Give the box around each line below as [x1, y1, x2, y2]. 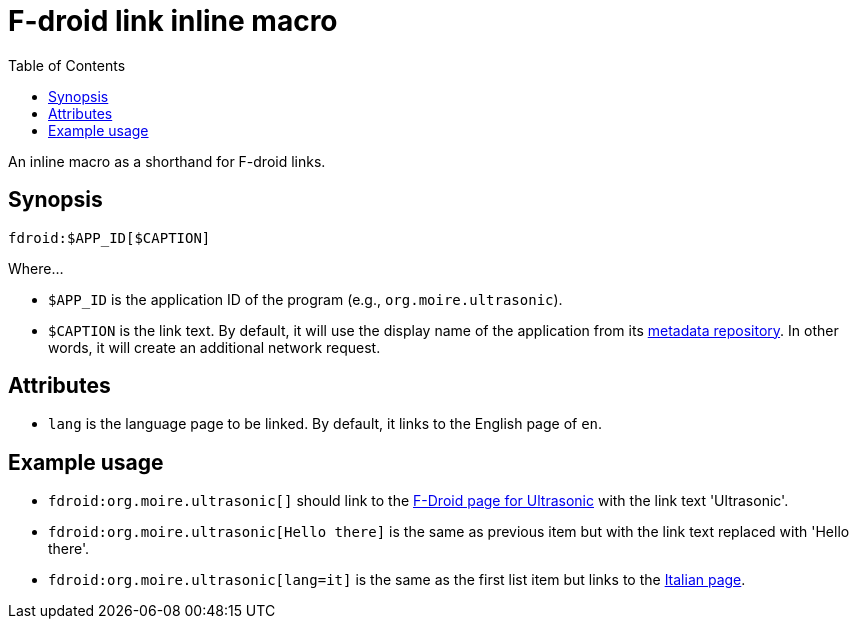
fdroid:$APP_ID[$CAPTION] [8, 229, 211, 246]
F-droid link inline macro [8, 4, 338, 38]
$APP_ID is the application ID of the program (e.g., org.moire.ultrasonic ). [48, 290, 563, 308]
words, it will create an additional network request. [48, 338, 381, 356]
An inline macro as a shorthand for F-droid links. [8, 152, 326, 170]
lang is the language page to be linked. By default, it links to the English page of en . [48, 415, 603, 433]
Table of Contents [8, 56, 126, 74]
